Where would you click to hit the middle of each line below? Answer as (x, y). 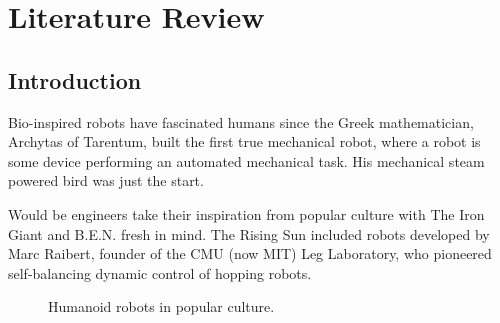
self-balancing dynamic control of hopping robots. (160, 272)
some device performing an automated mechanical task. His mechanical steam (246, 160)
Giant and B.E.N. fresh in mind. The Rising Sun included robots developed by (249, 233)
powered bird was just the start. (106, 180)
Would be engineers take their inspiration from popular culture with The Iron (246, 213)
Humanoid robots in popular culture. (161, 306)
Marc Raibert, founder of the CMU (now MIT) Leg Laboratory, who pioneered (250, 253)
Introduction (75, 79)
